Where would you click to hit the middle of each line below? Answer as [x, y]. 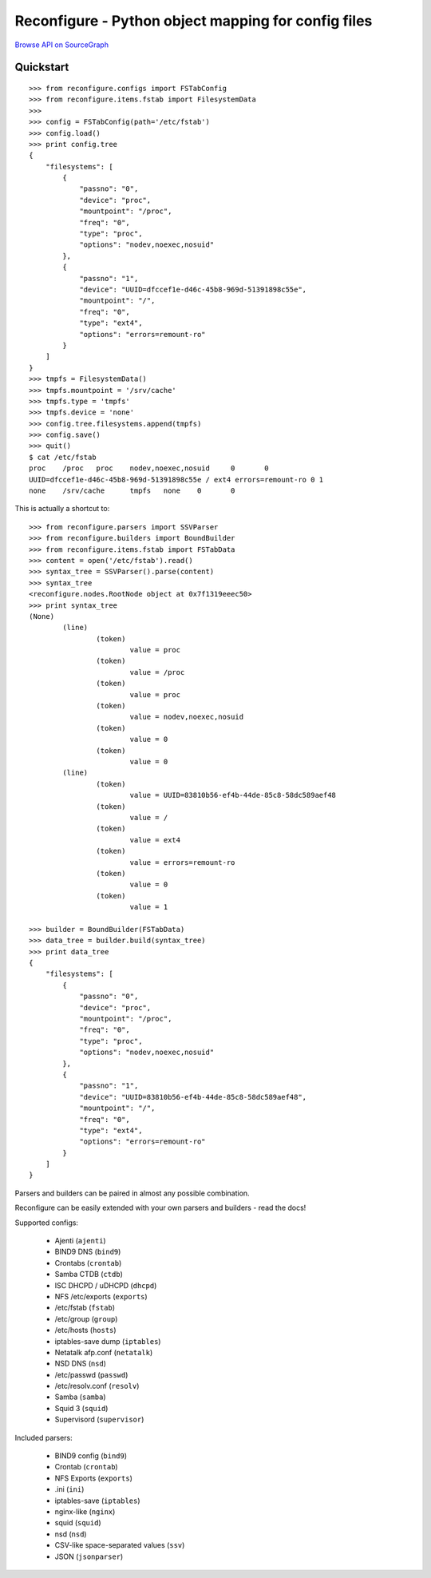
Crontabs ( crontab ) [88, 1263]
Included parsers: [44, 1437]
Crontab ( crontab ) [87, 1467]
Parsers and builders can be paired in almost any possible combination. [132, 1193]
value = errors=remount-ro [182, 862]
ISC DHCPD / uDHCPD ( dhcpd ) [106, 1285]
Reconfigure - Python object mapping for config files [194, 21]
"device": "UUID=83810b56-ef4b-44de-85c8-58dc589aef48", [193, 1097]
